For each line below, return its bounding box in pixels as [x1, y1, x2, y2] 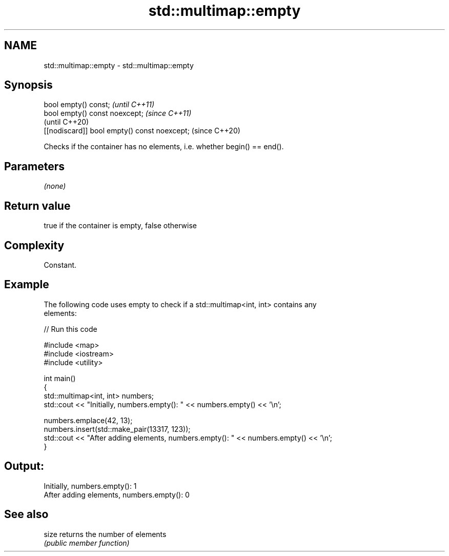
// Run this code [44, 324, 97, 333]
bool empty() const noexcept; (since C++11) [44, 109, 192, 118]
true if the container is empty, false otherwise [44, 221, 197, 230]
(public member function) [44, 538, 130, 547]
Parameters [4, 160, 65, 173]
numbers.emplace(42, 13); [44, 415, 133, 425]
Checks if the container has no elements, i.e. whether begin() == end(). [44, 142, 284, 151]
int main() [44, 373, 76, 383]
